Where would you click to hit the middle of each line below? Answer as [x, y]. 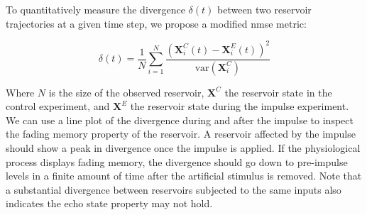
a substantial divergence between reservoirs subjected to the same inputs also [174, 189]
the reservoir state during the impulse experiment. [240, 106]
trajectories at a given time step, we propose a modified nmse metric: [156, 23]
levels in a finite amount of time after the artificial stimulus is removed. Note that [184, 176]
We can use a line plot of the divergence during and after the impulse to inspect [180, 120]
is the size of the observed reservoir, [126, 92]
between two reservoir [264, 9]
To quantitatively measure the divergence [95, 9]
